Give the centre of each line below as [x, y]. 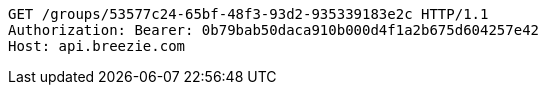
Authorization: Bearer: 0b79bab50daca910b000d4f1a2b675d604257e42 [274, 30]
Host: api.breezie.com [97, 46]
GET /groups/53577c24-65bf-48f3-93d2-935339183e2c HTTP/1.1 [248, 14]
